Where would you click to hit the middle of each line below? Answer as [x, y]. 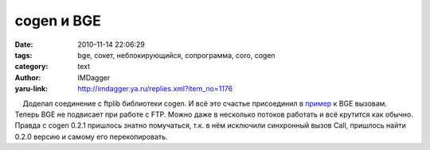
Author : [28, 77]
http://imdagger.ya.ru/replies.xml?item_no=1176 [155, 89]
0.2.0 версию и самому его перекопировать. [91, 137]
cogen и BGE [58, 21]
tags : [23, 55]
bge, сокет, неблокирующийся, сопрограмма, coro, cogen [176, 55]
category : [31, 67]
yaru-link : [31, 89]
